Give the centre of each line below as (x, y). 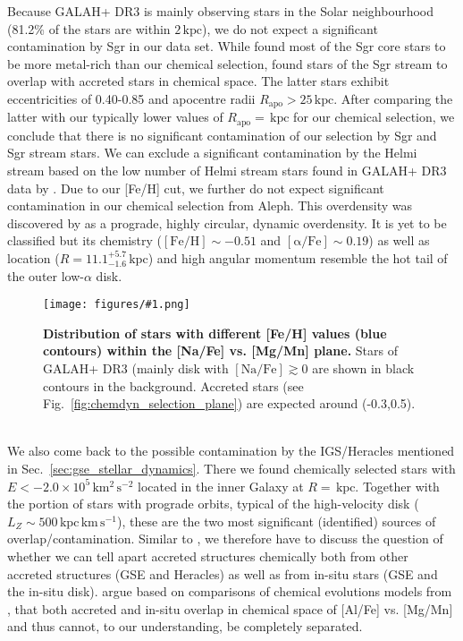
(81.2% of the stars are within (89, 28)
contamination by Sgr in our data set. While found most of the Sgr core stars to (227, 46)
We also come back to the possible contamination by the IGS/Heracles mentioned (231, 451)
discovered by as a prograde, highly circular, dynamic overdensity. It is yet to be (227, 222)
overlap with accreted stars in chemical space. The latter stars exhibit (198, 81)
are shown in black (363, 368)
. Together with (397, 486)
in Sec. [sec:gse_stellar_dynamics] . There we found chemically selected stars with (231, 469)
